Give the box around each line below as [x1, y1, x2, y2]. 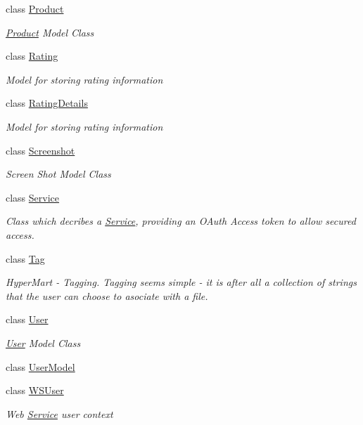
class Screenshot [6, 143, 75, 157]
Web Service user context [6, 406, 113, 421]
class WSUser [6, 383, 64, 398]
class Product [6, 1, 64, 15]
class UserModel [6, 359, 75, 374]
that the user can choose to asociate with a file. [6, 288, 208, 303]
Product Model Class [6, 25, 94, 39]
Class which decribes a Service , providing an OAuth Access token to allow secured [6, 214, 356, 228]
